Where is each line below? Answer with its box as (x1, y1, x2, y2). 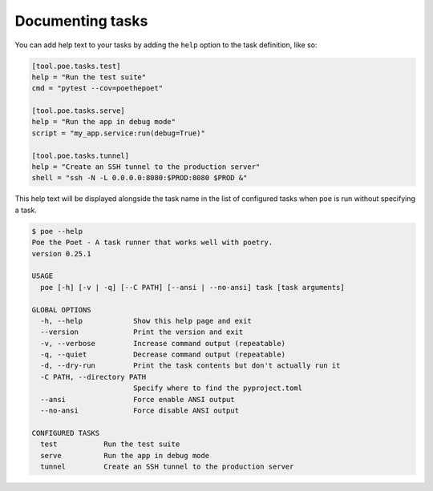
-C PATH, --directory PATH (40, 372, 147, 381)
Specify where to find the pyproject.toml (132, 384, 303, 392)
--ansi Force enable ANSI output (40, 395, 236, 404)
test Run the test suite (40, 440, 180, 449)
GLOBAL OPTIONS (31, 305, 91, 314)
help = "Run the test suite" (31, 72, 147, 82)
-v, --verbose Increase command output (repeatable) (40, 339, 286, 348)
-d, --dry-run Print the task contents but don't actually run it (40, 361, 341, 370)
